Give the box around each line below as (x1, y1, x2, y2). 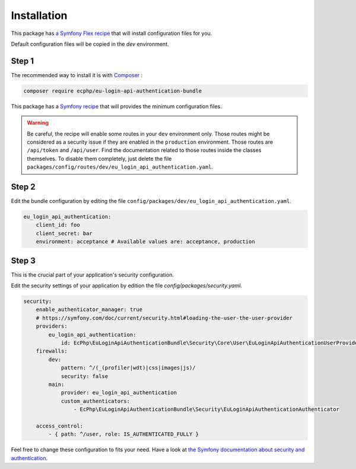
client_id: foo (36, 221, 80, 229)
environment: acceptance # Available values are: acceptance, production (36, 238, 255, 245)
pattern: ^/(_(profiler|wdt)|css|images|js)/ (61, 365, 196, 371)
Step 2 (11, 182, 36, 192)
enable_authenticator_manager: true (36, 306, 142, 313)
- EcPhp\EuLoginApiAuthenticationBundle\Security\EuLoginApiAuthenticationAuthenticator (73, 406, 339, 413)
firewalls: (36, 348, 68, 354)
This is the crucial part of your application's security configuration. (11, 271, 174, 278)
